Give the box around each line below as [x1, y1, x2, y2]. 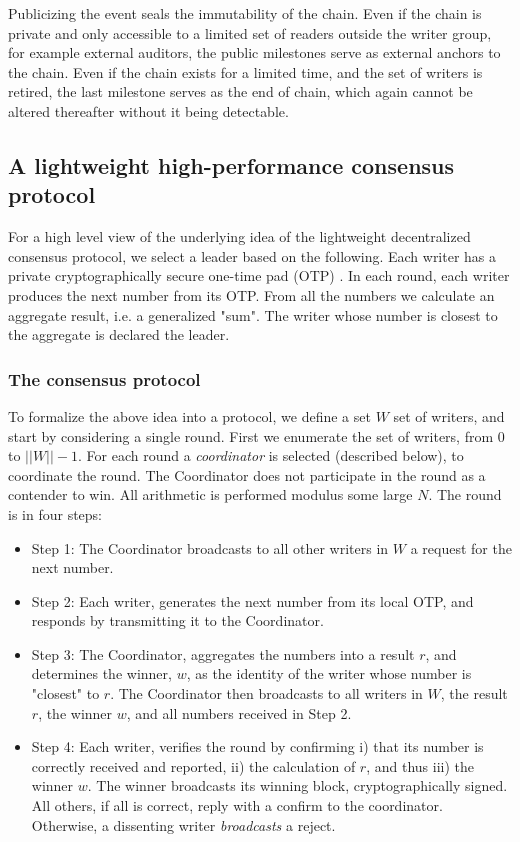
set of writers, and [393, 405, 505, 426]
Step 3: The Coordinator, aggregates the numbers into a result [31, 643, 415, 664]
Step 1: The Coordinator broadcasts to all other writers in [31, 537, 389, 558]
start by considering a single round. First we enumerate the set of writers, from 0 [8, 425, 505, 446]
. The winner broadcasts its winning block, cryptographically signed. [87, 775, 508, 796]
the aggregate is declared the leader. [8, 324, 230, 345]
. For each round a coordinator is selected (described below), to [78, 445, 464, 466]
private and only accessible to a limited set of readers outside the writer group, [8, 22, 492, 43]
